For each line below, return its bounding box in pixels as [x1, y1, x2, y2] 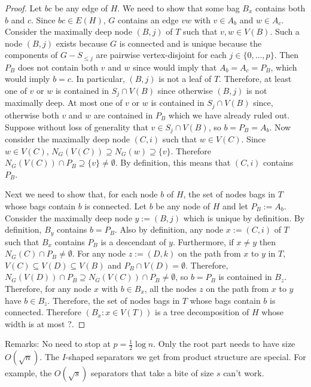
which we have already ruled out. [168, 108, 290, 121]
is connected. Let [84, 199, 147, 212]
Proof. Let [5, 2, 42, 14]
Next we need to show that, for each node [5, 188, 158, 200]
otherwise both [5, 108, 59, 121]
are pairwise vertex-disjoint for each [96, 48, 227, 61]
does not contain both [17, 60, 99, 73]
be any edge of [54, 2, 108, 14]
